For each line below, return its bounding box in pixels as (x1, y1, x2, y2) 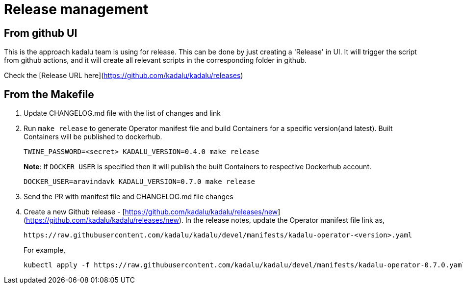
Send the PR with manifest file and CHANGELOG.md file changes (24, 192, 233, 201)
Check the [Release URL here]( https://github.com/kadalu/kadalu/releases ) (4, 71, 243, 80)
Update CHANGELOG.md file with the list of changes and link (24, 109, 221, 118)
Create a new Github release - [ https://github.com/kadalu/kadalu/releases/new (24, 208, 278, 216)
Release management (4, 1, 149, 18)
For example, (24, 246, 66, 255)
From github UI (4, 26, 77, 39)
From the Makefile (4, 88, 94, 101)
